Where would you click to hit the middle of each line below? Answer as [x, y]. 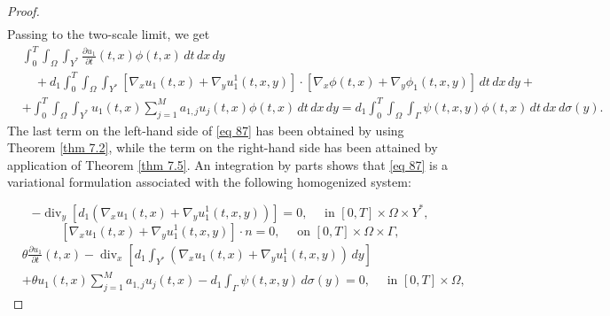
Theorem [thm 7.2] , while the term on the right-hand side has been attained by [223, 147]
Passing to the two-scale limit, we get [109, 34]
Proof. [23, 11]
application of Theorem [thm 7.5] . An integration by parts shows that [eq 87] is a [228, 164]
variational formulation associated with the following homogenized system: [209, 182]
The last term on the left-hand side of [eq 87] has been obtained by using [206, 130]
